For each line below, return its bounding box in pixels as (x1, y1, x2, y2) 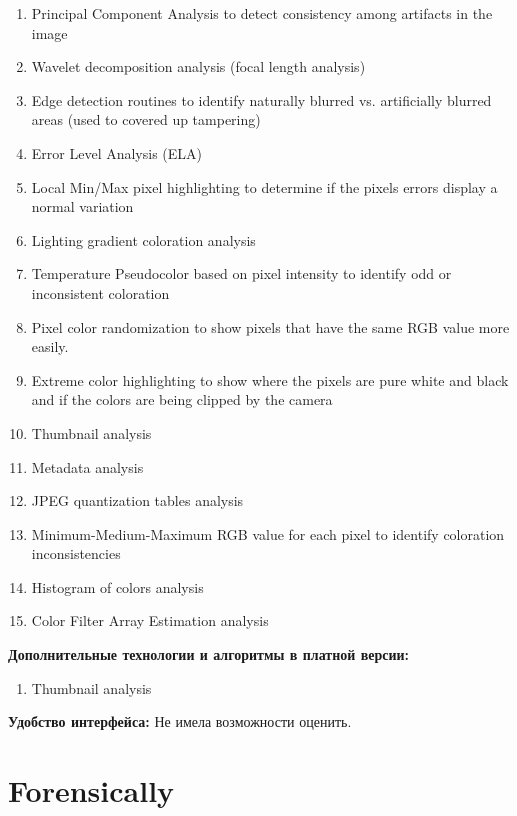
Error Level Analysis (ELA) (31, 142, 203, 163)
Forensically (8, 770, 175, 811)
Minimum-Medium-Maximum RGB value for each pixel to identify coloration (31, 523, 505, 544)
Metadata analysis (31, 456, 144, 477)
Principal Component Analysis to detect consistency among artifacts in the (31, 3, 493, 23)
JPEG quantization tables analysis (31, 490, 244, 511)
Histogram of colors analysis (31, 576, 204, 597)
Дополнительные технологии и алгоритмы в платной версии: (8, 644, 410, 665)
